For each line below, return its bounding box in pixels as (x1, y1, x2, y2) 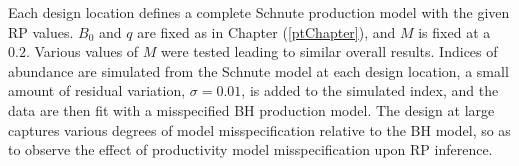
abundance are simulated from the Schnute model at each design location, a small (8, 60, 509, 81)
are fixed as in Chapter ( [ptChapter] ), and (137, 21, 396, 42)
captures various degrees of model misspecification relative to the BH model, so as (8, 119, 511, 140)
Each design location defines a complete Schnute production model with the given (8, 2, 510, 22)
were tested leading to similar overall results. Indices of (161, 41, 498, 62)
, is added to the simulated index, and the (241, 80, 499, 101)
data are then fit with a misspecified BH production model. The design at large (8, 99, 495, 120)
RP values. (8, 21, 74, 42)
